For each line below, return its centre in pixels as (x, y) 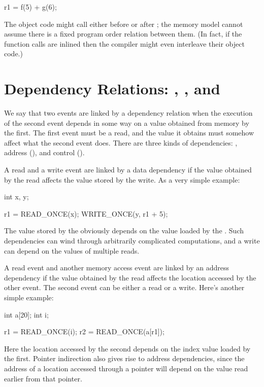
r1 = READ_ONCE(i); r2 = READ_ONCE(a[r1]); (84, 331)
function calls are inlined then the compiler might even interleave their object (124, 43)
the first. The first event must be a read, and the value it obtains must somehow (129, 133)
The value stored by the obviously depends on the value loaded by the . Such (124, 231)
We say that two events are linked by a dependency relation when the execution (128, 113)
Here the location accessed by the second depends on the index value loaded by (127, 348)
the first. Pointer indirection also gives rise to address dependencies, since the (124, 358)
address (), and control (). (44, 152)
